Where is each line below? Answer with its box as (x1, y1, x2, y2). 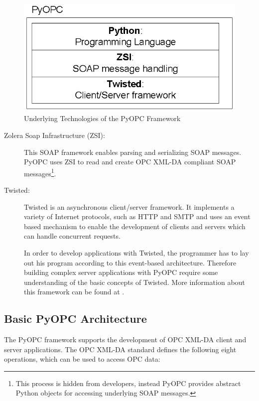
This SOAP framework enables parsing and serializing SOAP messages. (24, 146, 242, 157)
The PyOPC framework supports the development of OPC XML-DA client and (4, 334, 247, 345)
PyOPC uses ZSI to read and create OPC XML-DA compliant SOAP (24, 156, 236, 167)
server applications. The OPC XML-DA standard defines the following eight (4, 344, 237, 354)
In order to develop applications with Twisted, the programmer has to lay (24, 247, 249, 258)
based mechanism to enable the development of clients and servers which (24, 221, 246, 231)
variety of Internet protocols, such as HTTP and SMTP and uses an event (24, 211, 251, 222)
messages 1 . (24, 166, 56, 178)
